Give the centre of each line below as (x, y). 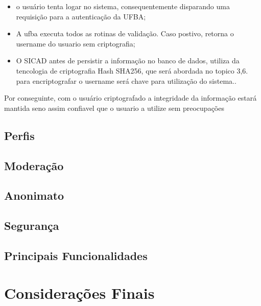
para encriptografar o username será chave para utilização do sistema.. (126, 80)
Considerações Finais (79, 293)
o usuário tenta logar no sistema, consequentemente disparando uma (123, 6)
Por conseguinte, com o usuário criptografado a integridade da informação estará (130, 98)
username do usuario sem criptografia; (76, 43)
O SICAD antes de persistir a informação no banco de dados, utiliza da (128, 61)
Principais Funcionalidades (76, 255)
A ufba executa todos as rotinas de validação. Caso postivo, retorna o (125, 33)
